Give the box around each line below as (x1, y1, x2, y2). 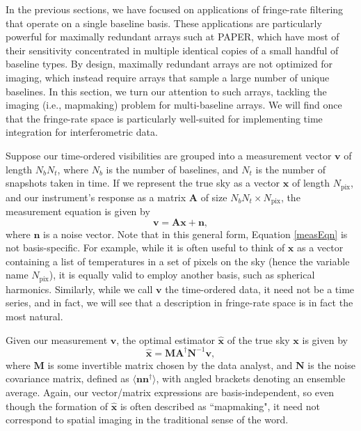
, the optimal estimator (116, 332, 215, 347)
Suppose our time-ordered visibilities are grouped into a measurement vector (6, 148, 332, 162)
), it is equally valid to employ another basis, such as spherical (49, 267, 315, 282)
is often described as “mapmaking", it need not (120, 398, 320, 413)
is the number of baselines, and (106, 162, 239, 176)
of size (200, 189, 227, 204)
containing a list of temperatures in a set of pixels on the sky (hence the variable (6, 253, 350, 268)
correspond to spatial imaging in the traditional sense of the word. (6, 412, 289, 427)
